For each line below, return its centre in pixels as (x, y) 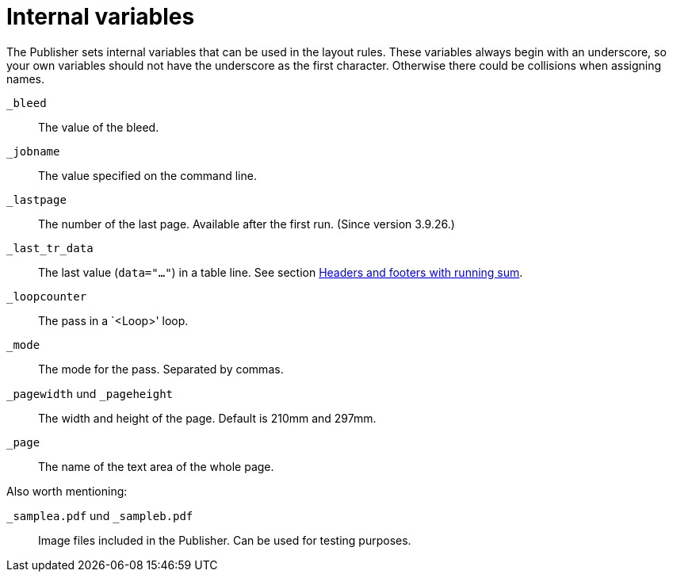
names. (25, 78)
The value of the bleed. (99, 127)
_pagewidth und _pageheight (90, 393)
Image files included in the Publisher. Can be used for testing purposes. (225, 540)
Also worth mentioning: (67, 491)
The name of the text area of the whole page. (156, 466)
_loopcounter (47, 296)
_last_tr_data (50, 248)
